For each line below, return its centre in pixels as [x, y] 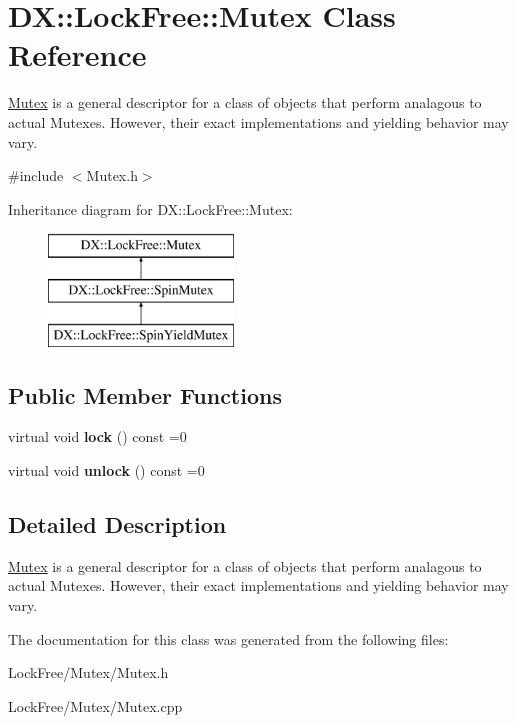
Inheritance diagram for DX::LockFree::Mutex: [150, 208]
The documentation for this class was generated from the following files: [228, 638]
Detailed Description [117, 524]
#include [36, 175]
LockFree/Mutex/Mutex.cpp [95, 705]
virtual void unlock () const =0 [106, 470]
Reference [77, 54]
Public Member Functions [145, 394]
